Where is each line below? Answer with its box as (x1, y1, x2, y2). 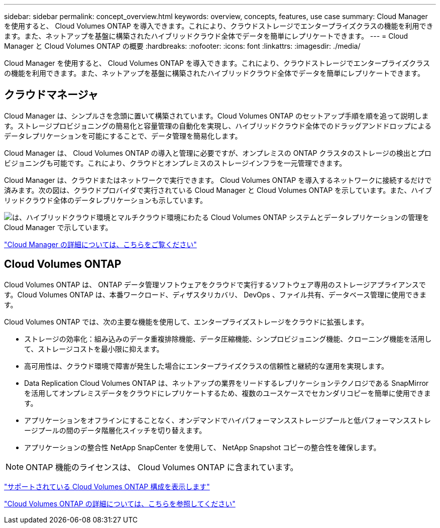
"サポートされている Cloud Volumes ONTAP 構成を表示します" (4, 482, 210, 491)
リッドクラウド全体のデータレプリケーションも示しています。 (4, 195, 207, 204)
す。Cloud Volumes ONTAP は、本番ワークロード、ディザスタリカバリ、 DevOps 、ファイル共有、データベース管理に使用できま (4, 290, 426, 299)
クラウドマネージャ (4, 88, 98, 101)
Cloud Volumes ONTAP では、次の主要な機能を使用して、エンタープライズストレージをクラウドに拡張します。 (4, 317, 369, 326)
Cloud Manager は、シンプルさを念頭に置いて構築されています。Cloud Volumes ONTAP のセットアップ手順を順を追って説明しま (4, 111, 429, 120)
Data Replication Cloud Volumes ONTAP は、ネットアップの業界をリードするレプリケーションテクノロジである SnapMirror (24, 378, 429, 387)
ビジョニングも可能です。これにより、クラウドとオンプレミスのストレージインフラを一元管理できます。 (4, 158, 347, 167)
